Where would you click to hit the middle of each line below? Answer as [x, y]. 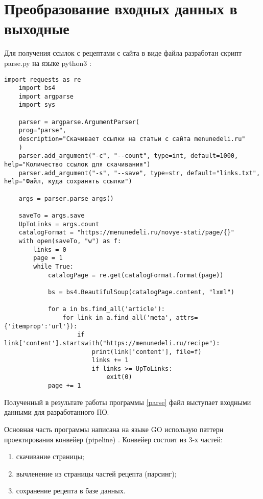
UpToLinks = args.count [59, 224]
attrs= [187, 317]
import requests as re [43, 79]
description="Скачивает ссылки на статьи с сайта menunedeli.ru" [132, 139]
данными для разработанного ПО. [57, 412]
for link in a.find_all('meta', [117, 317]
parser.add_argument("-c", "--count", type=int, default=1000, [128, 156]
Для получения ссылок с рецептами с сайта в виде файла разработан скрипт [123, 53]
